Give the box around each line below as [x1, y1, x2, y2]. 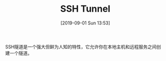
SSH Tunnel [60, 3, 111, 15]
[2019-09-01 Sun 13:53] [60, 20, 110, 26]
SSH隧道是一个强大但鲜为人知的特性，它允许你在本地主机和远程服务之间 [5, 44, 157, 50]
